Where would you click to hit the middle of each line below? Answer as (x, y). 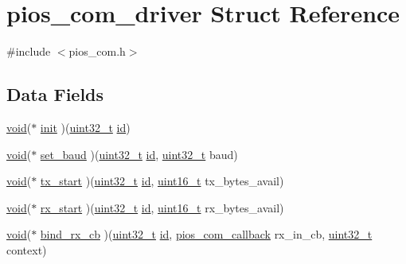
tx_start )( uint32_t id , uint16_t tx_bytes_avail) (162, 181)
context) (27, 249)
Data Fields (55, 94)
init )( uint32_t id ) (85, 127)
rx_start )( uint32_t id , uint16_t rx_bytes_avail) (162, 207)
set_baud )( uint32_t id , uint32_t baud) (139, 154)
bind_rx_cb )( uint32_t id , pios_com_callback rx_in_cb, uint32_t (206, 234)
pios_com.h (97, 51)
